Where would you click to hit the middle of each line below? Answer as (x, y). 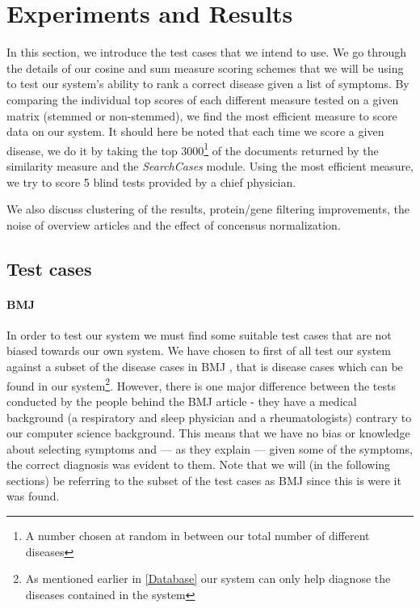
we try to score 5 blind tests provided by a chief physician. (151, 182)
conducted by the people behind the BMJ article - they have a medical (182, 401)
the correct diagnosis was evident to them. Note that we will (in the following (199, 464)
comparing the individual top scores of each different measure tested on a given (203, 99)
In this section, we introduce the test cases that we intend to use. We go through (207, 52)
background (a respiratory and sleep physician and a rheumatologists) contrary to (209, 417)
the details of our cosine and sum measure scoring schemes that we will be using (205, 68)
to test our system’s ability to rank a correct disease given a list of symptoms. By (208, 84)
